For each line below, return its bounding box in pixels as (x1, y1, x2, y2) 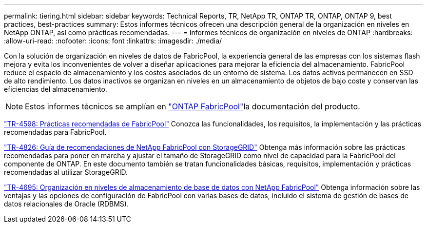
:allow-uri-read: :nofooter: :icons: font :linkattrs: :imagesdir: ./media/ (4, 37, 222, 45)
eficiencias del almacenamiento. (4, 85, 107, 93)
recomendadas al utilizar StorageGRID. (4, 168, 128, 176)
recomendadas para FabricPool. (4, 128, 107, 136)
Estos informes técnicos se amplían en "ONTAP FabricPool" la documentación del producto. (25, 102, 360, 111)
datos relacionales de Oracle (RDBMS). (4, 200, 129, 208)
